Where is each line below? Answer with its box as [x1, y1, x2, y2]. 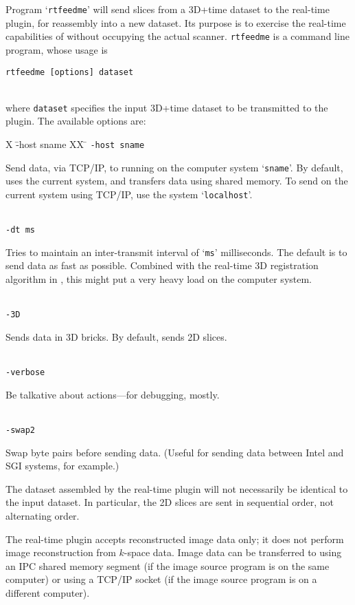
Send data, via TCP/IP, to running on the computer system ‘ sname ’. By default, [5, 160, 343, 174]
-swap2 [5, 425, 35, 435]
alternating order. [5, 508, 80, 522]
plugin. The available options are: [5, 114, 146, 128]
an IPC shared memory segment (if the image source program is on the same [5, 558, 330, 573]
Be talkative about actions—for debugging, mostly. [5, 387, 220, 401]
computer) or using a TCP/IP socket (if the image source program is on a [5, 572, 317, 586]
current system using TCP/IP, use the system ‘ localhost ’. [5, 187, 253, 201]
